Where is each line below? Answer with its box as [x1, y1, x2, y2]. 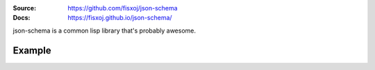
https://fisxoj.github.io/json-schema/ [67, 14, 173, 22]
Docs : [12, 14, 31, 22]
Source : [12, 4, 37, 12]
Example [12, 44, 51, 56]
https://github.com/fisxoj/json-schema [67, 4, 178, 12]
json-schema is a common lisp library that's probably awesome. [12, 26, 196, 35]
